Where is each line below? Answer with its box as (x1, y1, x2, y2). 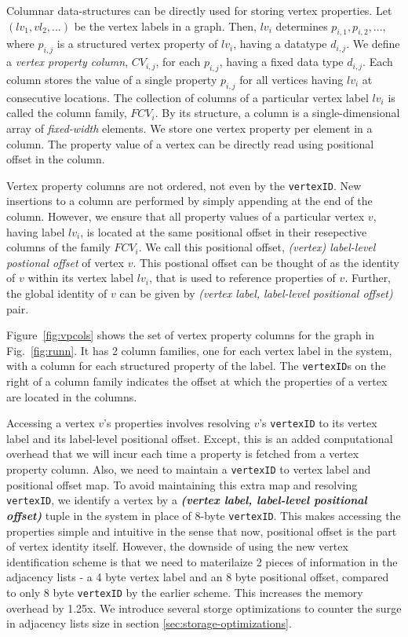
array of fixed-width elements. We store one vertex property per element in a (6, 119, 373, 136)
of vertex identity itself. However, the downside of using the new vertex (6, 538, 348, 555)
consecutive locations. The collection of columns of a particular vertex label (6, 89, 369, 105)
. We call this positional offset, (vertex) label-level (138, 239, 376, 255)
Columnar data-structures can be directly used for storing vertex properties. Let (6, 2, 392, 18)
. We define (346, 35, 400, 52)
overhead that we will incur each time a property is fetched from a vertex (6, 445, 359, 462)
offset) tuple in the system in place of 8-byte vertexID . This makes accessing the (6, 507, 401, 523)
